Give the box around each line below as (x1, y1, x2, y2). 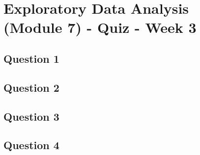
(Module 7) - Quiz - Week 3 (3, 17, 197, 37)
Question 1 (3, 51, 59, 66)
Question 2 (3, 79, 59, 95)
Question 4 (3, 137, 59, 153)
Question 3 (3, 108, 59, 124)
